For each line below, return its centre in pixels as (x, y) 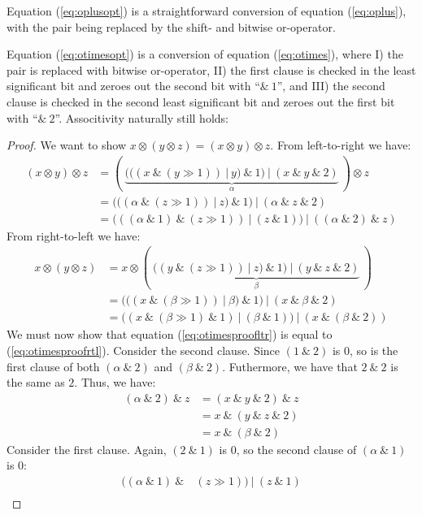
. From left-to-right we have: (341, 145)
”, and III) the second (331, 86)
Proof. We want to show (67, 145)
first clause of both (53, 366)
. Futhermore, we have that (290, 366)
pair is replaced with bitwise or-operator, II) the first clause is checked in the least (211, 69)
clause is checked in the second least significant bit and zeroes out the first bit (201, 101)
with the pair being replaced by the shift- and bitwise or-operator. (171, 26)
